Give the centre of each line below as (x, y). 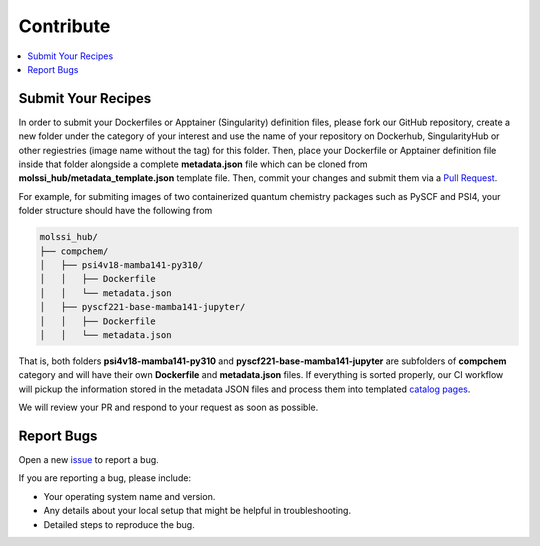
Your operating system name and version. (129, 496)
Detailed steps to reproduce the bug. (119, 524)
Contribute (64, 26)
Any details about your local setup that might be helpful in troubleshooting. (197, 511)
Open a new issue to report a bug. (88, 459)
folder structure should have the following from (115, 211)
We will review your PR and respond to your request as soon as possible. (168, 407)
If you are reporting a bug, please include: (105, 478)
